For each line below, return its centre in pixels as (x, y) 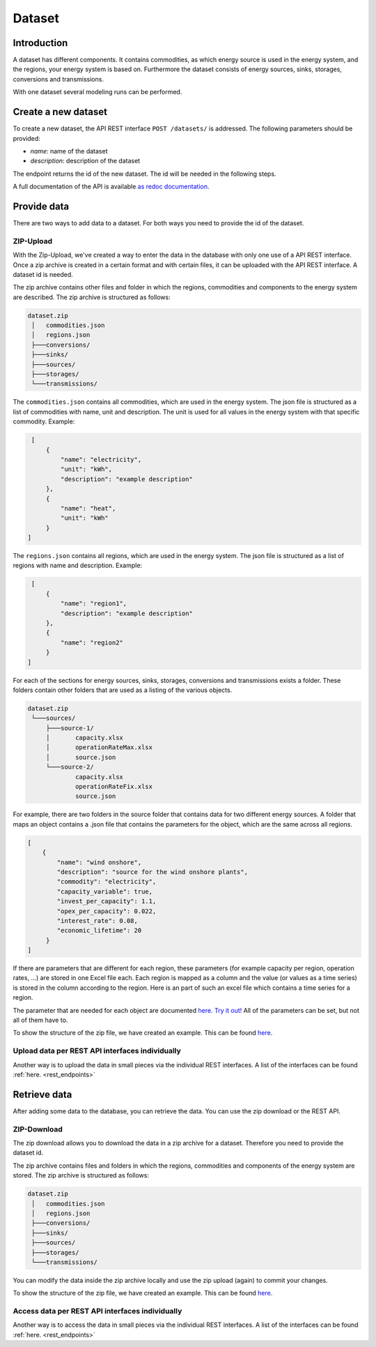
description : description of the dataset (85, 161)
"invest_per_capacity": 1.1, (107, 901)
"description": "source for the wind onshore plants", (152, 872)
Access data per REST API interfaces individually (97, 1311)
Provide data (41, 206)
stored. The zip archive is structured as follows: (81, 1175)
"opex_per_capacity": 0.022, (107, 911)
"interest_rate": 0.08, (97, 920)
